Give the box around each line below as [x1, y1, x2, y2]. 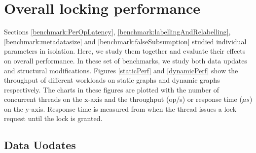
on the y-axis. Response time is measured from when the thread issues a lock [4, 103, 237, 114]
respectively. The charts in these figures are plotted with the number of [4, 84, 219, 94]
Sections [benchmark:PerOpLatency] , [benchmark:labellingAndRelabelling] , [4, 27, 231, 37]
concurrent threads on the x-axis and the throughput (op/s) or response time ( [4, 94, 242, 104]
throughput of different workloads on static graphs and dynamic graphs [4, 75, 220, 85]
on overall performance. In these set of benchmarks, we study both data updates [4, 55, 247, 65]
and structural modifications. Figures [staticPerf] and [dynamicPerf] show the [4, 65, 238, 75]
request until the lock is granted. [4, 113, 103, 123]
